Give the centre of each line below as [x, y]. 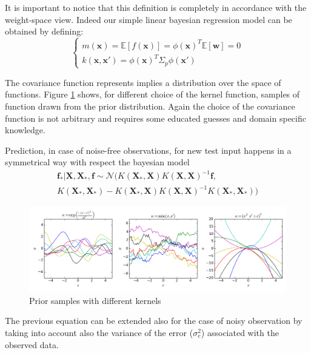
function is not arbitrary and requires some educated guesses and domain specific [155, 118]
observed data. [32, 344]
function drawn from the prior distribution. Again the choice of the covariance [150, 106]
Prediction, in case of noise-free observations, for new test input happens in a [148, 150]
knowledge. [25, 130]
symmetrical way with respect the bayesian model [97, 162]
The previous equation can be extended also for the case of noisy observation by [154, 321]
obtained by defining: [44, 31]
